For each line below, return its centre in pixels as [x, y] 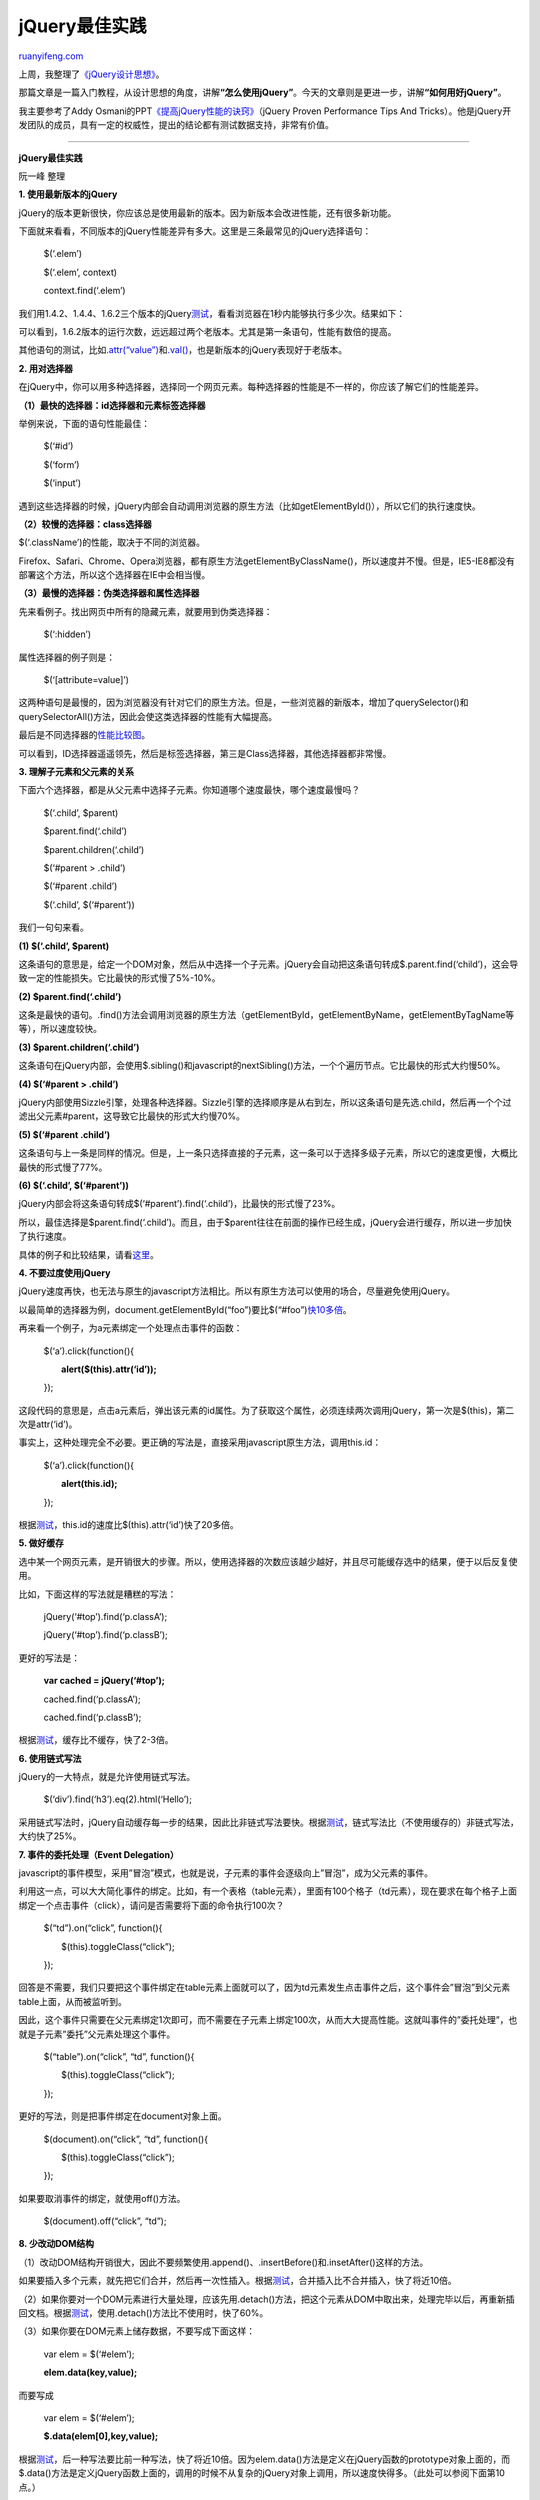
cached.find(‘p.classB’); [92, 1717]
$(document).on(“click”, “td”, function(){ [126, 2139]
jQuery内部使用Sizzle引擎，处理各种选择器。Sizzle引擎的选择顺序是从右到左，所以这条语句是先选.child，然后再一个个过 [265, 1102]
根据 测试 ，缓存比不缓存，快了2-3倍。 [96, 1740]
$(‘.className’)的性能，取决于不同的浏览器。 [111, 542]
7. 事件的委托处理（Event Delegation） [98, 1854]
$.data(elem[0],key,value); [101, 2436]
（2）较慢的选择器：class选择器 [85, 524]
